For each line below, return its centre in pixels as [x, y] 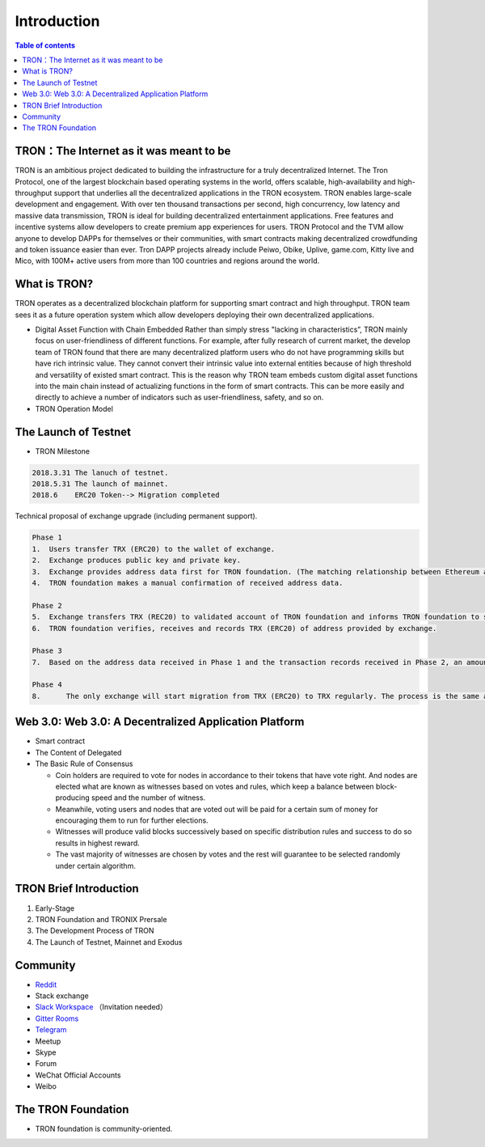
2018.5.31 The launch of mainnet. [100, 484]
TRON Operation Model [74, 408]
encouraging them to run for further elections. [132, 820]
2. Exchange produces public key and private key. [137, 561]
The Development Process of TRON [95, 931]
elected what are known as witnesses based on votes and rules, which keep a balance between [215, 786]
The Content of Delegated [78, 752]
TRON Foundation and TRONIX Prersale [101, 919]
